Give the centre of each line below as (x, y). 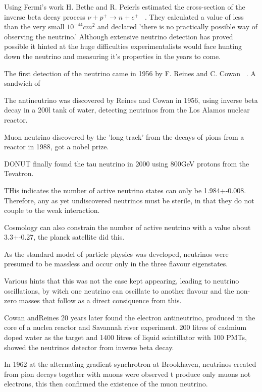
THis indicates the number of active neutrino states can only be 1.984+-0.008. (125, 190)
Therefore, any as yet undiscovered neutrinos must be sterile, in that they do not (129, 200)
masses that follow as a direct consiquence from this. (100, 300)
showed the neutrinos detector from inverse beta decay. (89, 347)
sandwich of (22, 83)
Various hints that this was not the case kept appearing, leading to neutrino (122, 281)
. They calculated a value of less (194, 16)
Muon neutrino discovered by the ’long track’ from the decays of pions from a (124, 136)
